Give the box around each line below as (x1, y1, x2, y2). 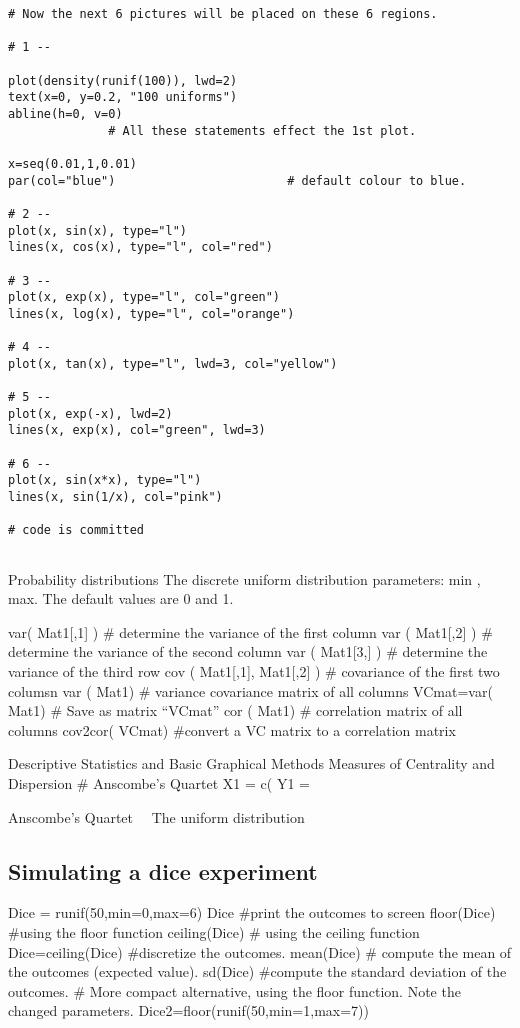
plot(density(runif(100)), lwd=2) (8, 73, 238, 88)
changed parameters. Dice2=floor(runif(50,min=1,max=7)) (8, 1000, 369, 1021)
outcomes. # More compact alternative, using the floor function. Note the (8, 980, 461, 1001)
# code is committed (8, 523, 145, 538)
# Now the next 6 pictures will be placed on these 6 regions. (8, 7, 438, 21)
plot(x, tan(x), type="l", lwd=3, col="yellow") (8, 356, 338, 371)
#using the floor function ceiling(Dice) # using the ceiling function (8, 921, 420, 942)
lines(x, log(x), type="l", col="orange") (8, 306, 295, 321)
